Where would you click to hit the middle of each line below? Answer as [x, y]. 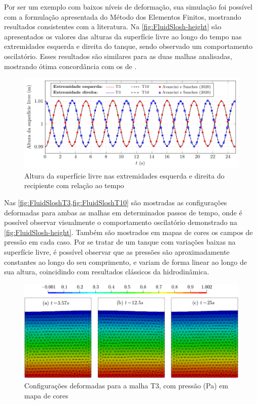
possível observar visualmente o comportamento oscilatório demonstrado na [121, 222]
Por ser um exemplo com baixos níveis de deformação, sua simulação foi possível [128, 7]
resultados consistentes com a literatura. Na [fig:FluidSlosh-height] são [113, 26]
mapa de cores [46, 395]
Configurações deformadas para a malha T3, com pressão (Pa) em [126, 385]
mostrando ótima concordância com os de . [70, 66]
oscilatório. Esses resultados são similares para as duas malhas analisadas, [118, 56]
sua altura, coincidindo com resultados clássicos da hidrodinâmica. [107, 272]
